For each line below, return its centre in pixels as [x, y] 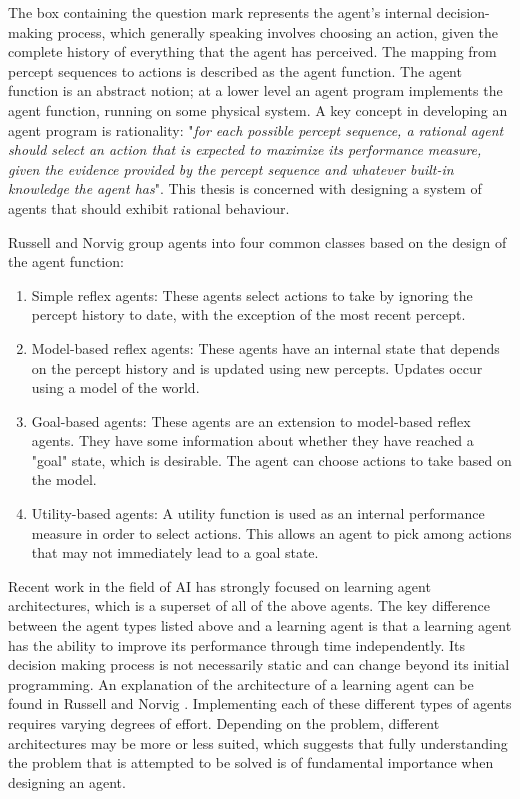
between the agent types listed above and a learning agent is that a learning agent [260, 625]
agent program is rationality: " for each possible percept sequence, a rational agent [256, 129]
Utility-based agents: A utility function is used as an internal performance [258, 513]
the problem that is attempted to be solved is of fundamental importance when [251, 762]
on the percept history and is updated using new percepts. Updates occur [257, 367]
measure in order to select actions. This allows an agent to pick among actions [271, 532]
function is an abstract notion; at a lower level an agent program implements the [255, 90]
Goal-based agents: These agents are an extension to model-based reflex [251, 420]
